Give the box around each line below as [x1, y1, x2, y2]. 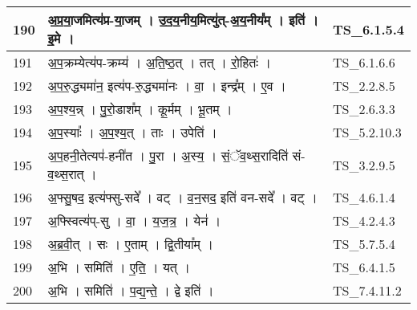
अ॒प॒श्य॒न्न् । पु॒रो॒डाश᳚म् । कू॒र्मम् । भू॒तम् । [47, 100, 233, 118]
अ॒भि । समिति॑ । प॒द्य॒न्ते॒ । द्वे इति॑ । [47, 281, 214, 300]
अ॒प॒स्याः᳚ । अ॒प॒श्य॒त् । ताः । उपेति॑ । [47, 123, 217, 141]
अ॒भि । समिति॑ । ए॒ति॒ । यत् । [47, 258, 190, 276]
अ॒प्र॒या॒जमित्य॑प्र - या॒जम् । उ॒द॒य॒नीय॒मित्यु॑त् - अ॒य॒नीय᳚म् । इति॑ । [47, 10, 318, 29]
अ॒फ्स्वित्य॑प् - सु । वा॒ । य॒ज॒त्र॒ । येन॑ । [47, 211, 221, 230]
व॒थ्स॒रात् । [47, 165, 97, 183]
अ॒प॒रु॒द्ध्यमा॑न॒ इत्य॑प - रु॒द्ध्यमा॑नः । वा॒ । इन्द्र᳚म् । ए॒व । [47, 76, 286, 95]
